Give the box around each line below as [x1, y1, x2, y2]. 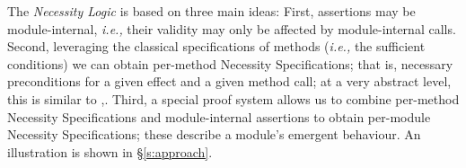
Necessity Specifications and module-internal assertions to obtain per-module [7, 107, 431, 126]
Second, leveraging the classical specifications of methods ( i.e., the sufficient [7, 37, 426, 56]
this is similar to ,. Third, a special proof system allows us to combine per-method [7, 89, 460, 108]
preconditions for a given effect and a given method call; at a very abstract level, [7, 72, 452, 91]
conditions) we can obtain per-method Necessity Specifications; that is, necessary [7, 54, 453, 73]
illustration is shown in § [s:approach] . [7, 142, 213, 161]
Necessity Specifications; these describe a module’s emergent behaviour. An [7, 125, 421, 144]
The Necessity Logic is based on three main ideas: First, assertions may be [7, 2, 416, 20]
